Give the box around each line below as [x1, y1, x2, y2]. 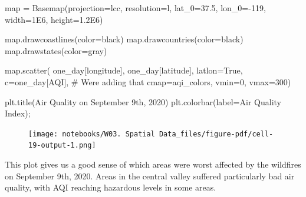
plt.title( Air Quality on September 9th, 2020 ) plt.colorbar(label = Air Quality [5, 95, 281, 108]
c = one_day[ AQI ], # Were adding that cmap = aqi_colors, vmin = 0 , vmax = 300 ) [5, 75, 291, 88]
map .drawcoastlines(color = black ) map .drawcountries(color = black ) [5, 33, 244, 45]
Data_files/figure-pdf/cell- [159, 129, 274, 138]
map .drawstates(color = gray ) [5, 44, 107, 56]
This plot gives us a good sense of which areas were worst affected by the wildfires [5, 158, 301, 171]
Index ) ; [5, 107, 31, 119]
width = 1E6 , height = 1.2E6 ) [5, 13, 103, 25]
